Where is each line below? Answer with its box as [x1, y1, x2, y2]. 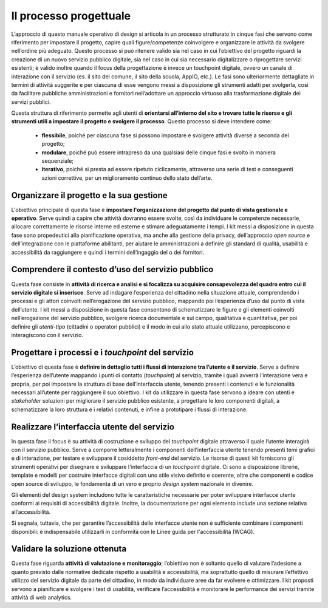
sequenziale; [41, 157, 74, 165]
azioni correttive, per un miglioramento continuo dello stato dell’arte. [41, 174, 213, 182]
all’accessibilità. [11, 508, 51, 516]
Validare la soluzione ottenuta [11, 544, 127, 554]
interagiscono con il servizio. [11, 331, 83, 338]
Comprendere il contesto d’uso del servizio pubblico [11, 264, 214, 275]
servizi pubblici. [11, 98, 51, 106]
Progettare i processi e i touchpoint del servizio [11, 347, 194, 358]
